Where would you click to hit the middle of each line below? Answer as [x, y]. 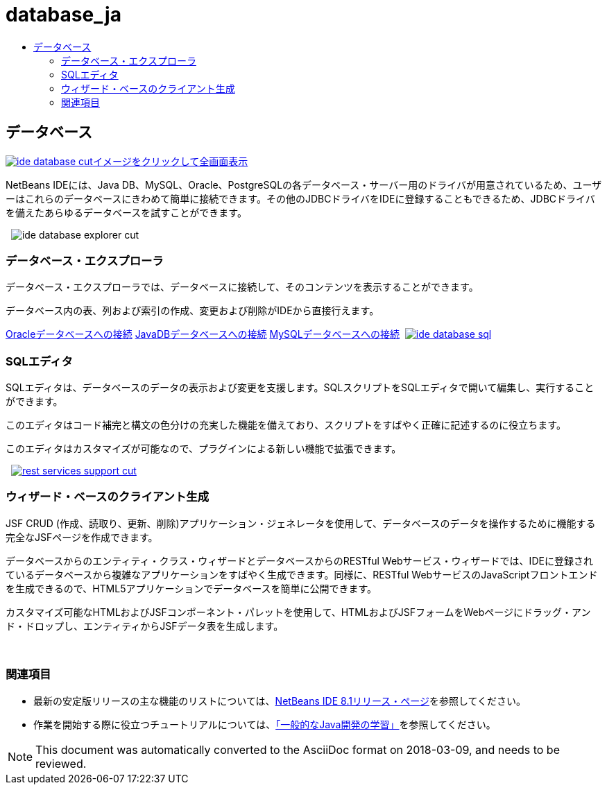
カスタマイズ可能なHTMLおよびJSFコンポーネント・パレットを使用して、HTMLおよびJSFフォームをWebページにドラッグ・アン [298, 612]
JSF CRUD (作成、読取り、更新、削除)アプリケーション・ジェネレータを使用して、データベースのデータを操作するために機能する [301, 523]
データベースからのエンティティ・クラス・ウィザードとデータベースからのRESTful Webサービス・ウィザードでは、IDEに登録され [299, 560]
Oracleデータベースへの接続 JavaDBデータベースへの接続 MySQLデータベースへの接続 [203, 334]
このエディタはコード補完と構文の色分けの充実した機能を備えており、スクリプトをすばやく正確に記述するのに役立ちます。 [286, 425]
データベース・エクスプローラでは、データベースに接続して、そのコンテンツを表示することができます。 [242, 287]
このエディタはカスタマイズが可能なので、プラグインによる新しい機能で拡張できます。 [204, 449]
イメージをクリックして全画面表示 [170, 161]
